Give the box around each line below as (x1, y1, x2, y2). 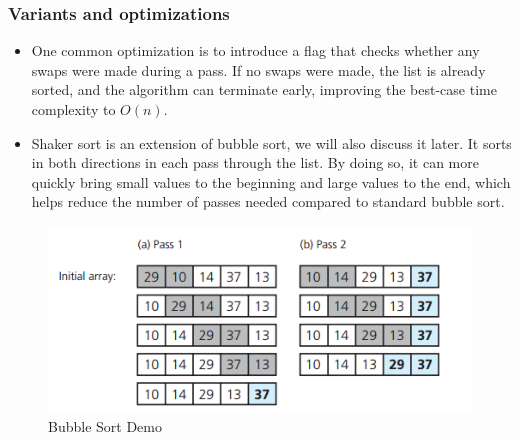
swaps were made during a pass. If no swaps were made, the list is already (31, 59, 486, 80)
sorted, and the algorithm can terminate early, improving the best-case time (31, 79, 497, 100)
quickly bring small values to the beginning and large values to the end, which (31, 171, 511, 192)
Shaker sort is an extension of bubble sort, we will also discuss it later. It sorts (31, 132, 512, 153)
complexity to (31, 99, 116, 119)
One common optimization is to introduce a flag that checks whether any (31, 40, 480, 61)
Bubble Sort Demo (48, 415, 162, 436)
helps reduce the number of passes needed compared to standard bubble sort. (31, 191, 505, 212)
